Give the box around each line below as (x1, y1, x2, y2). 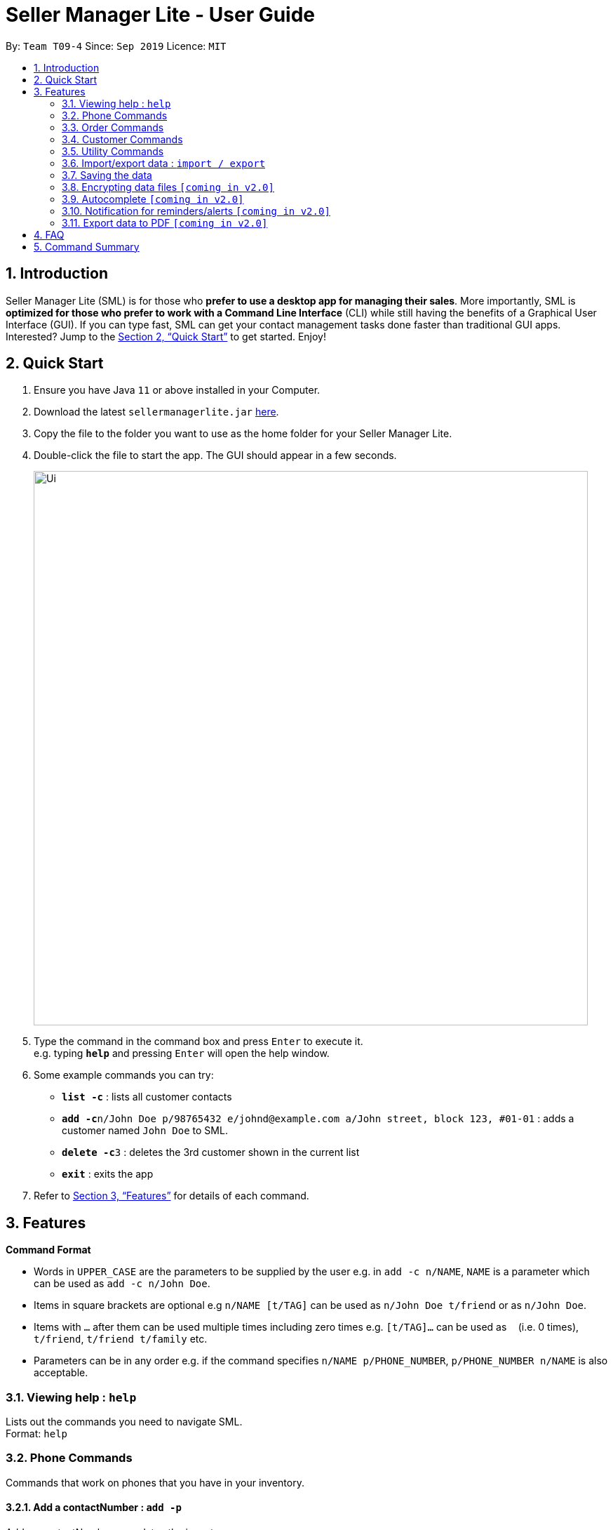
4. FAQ (34, 228, 65, 241)
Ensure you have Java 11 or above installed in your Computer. (34, 384, 321, 397)
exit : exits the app (62, 1168, 154, 1180)
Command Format (6, 1244, 91, 1256)
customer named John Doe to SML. (62, 1124, 228, 1137)
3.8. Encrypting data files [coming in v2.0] (62, 180, 274, 193)
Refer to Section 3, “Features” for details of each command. (34, 1190, 309, 1202)
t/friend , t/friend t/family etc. (34, 1333, 208, 1345)
